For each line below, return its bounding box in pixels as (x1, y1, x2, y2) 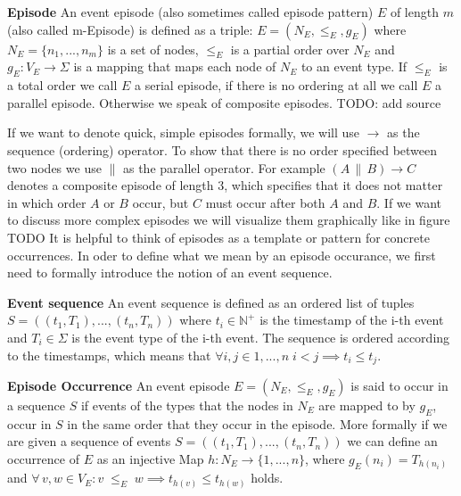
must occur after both (205, 193, 325, 211)
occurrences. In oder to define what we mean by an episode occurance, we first (7, 245, 436, 264)
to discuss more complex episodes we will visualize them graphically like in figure (7, 211, 450, 229)
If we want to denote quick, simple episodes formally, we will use (7, 123, 360, 142)
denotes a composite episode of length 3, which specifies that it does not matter (7, 176, 443, 194)
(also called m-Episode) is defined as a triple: (7, 20, 253, 38)
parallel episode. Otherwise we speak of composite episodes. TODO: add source (7, 93, 441, 112)
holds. (251, 468, 284, 487)
